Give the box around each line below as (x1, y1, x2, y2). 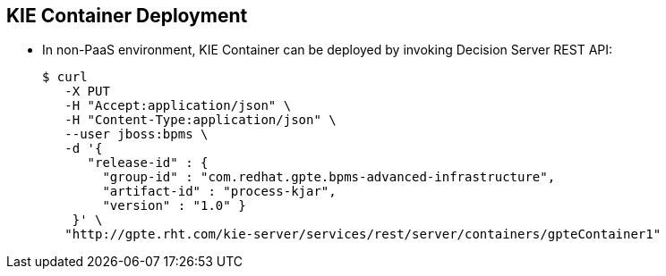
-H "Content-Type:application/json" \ (64, 113, 337, 128)
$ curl (42, 70, 88, 85)
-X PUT (64, 84, 110, 99)
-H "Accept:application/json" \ (64, 98, 292, 113)
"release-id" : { (87, 155, 209, 171)
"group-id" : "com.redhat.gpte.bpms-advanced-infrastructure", (102, 170, 556, 185)
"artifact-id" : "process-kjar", (102, 184, 337, 199)
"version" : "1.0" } (102, 198, 246, 213)
